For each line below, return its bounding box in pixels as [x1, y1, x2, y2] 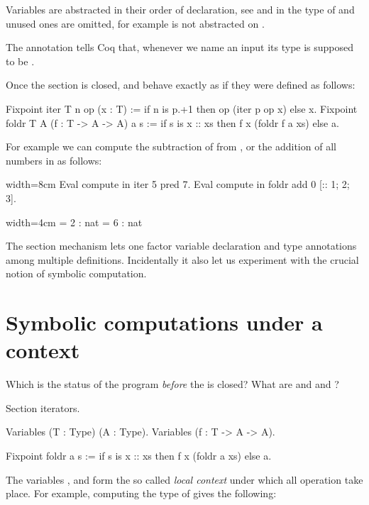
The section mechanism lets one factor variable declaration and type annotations [6, 238, 357, 253]
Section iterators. [6, 400, 80, 415]
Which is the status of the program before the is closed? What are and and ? [6, 377, 339, 392]
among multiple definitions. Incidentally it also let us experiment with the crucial [6, 252, 359, 267]
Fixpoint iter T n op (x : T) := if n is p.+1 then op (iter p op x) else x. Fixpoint [6, 101, 358, 116]
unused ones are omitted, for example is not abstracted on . [6, 16, 265, 30]
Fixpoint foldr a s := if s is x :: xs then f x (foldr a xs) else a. [6, 448, 272, 462]
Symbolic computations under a [6, 308, 323, 337]
